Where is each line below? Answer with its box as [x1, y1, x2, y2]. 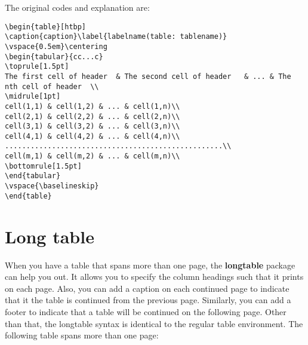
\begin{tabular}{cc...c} [5, 52, 103, 61]
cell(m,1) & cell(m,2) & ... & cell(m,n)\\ [5, 152, 180, 161]
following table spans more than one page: [5, 329, 159, 341]
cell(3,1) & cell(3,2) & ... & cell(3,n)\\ [5, 122, 180, 131]
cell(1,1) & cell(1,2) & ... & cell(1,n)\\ [5, 102, 180, 111]
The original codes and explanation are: [5, 1, 150, 13]
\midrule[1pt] [5, 92, 61, 101]
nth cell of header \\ [5, 82, 99, 91]
